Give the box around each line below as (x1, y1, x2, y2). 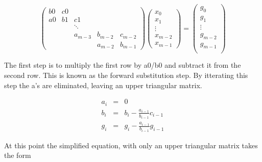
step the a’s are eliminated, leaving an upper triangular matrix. (4, 79, 202, 90)
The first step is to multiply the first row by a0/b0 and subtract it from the (4, 60, 241, 70)
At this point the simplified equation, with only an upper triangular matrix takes (4, 140, 258, 150)
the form (4, 150, 31, 160)
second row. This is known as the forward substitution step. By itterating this (4, 70, 248, 80)
